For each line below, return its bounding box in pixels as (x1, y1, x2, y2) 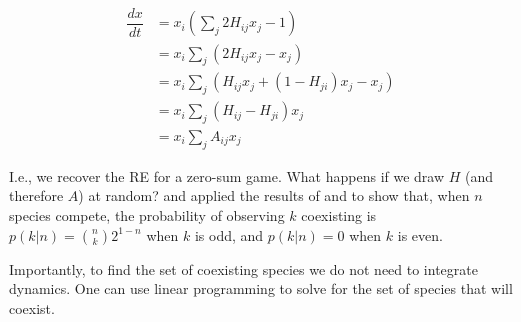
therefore (9, 185, 64, 206)
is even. (397, 224, 443, 245)
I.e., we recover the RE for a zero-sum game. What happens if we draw (9, 165, 445, 186)
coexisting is (301, 205, 377, 225)
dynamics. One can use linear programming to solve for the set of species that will (9, 278, 513, 299)
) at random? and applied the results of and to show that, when (78, 185, 470, 206)
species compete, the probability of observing (9, 205, 285, 225)
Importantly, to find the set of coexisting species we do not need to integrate (9, 258, 478, 279)
